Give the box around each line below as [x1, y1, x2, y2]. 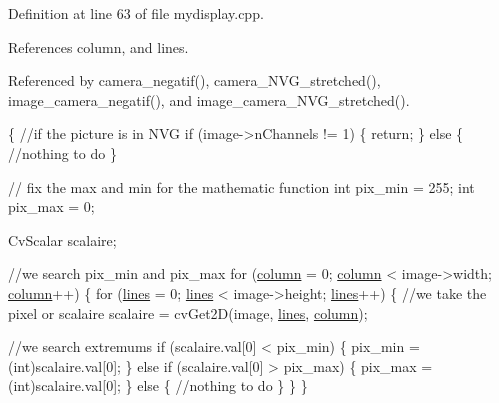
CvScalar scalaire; [8, 229, 117, 250]
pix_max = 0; [8, 196, 95, 217]
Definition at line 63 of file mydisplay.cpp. [8, 3, 264, 23]
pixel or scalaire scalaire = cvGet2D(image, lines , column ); [8, 302, 368, 323]
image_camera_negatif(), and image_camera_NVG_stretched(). [8, 89, 410, 110]
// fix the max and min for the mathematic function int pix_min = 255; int [8, 176, 475, 197]
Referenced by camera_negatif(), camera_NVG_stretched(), [8, 70, 381, 91]
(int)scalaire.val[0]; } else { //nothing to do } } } [8, 375, 308, 396]
